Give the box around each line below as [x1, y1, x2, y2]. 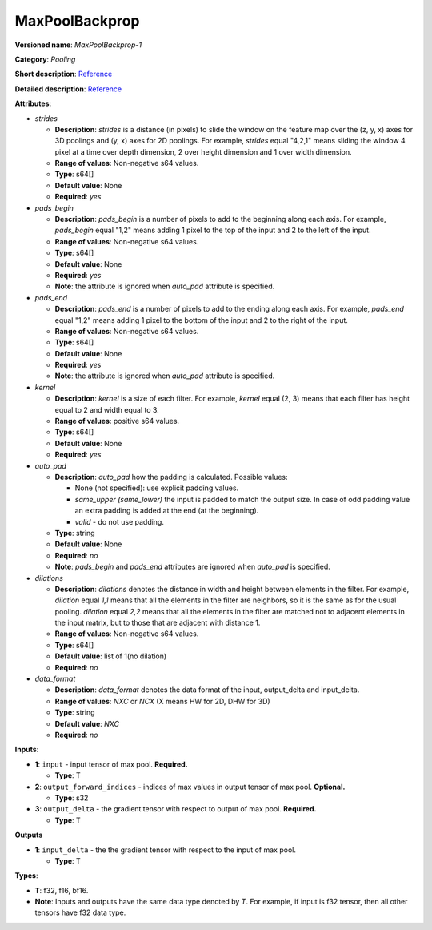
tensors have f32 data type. [34, 908, 126, 917]
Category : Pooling [14, 54, 76, 64]
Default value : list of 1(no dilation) [54, 651, 167, 661]
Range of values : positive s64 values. [54, 417, 180, 426]
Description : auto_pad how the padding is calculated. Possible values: [54, 473, 288, 481]
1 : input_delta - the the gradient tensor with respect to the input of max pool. [34, 845, 296, 855]
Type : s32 [54, 793, 89, 803]
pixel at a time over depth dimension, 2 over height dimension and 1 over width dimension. [54, 147, 352, 156]
